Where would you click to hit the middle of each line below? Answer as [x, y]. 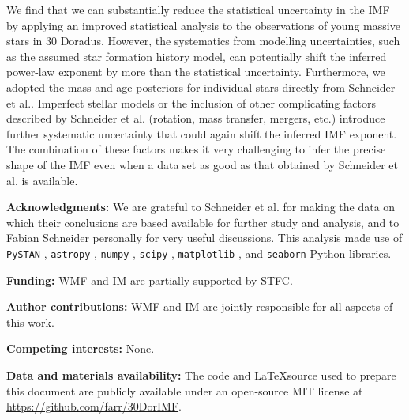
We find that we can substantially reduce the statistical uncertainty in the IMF [198, 9]
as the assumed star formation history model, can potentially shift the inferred [197, 56]
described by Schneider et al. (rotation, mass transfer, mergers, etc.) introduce [196, 118]
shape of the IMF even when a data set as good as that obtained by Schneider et [202, 164]
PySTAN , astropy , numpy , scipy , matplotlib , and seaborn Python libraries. [199, 253]
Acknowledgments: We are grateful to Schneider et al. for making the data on [201, 207]
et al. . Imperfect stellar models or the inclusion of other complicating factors [191, 102]
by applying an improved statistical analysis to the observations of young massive [203, 25]
